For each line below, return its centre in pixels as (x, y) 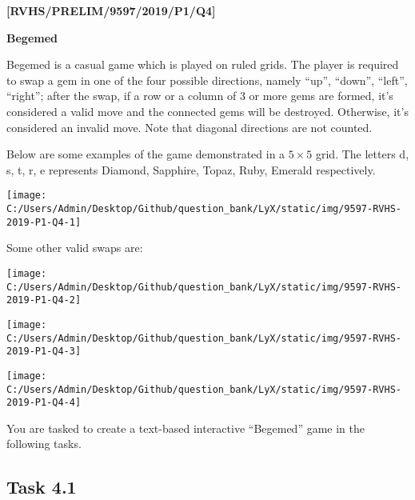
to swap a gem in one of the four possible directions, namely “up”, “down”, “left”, (207, 80)
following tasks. (44, 444)
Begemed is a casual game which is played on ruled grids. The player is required (203, 64)
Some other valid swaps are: (75, 248)
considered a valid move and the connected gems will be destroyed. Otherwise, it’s (207, 111)
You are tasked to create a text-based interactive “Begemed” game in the (186, 428)
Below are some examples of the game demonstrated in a (146, 154)
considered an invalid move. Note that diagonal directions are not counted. (190, 127)
